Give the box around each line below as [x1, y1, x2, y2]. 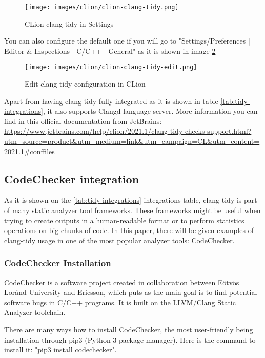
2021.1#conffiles [4, 145, 55, 156]
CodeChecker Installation [4, 257, 111, 269]
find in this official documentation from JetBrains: [4, 115, 162, 126]
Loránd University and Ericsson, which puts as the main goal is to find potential [4, 287, 257, 298]
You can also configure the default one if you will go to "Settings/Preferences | [4, 35, 250, 46]
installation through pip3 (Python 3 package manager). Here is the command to [4, 334, 256, 345]
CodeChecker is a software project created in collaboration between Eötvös [4, 277, 239, 287]
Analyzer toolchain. [4, 307, 66, 318]
